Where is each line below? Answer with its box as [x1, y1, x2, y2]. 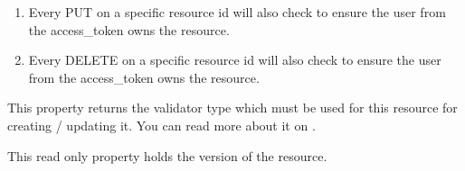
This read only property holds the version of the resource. [7, 146, 327, 165]
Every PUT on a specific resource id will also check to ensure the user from [28, 3, 446, 21]
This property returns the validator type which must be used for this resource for [7, 98, 458, 117]
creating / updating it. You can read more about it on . [7, 115, 316, 134]
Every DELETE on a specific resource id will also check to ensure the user [28, 50, 441, 69]
